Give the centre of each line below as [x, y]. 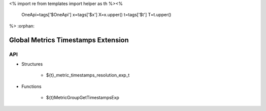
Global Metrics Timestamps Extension [69, 40]
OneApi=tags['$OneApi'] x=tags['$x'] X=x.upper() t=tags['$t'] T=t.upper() [97, 15]
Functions [32, 86]
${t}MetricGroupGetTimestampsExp [83, 98]
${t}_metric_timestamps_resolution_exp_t [88, 75]
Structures [32, 64]
